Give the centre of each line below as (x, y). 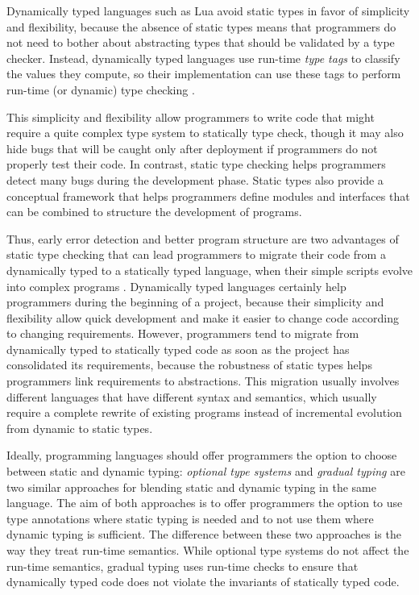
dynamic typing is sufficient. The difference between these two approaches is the (204, 534)
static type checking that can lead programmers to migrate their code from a (196, 254)
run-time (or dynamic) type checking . (101, 89)
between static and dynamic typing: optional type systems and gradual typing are (206, 471)
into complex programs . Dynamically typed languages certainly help (176, 286)
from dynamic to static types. (80, 428)
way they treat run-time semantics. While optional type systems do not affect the (208, 550)
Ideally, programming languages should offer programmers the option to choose (202, 455)
